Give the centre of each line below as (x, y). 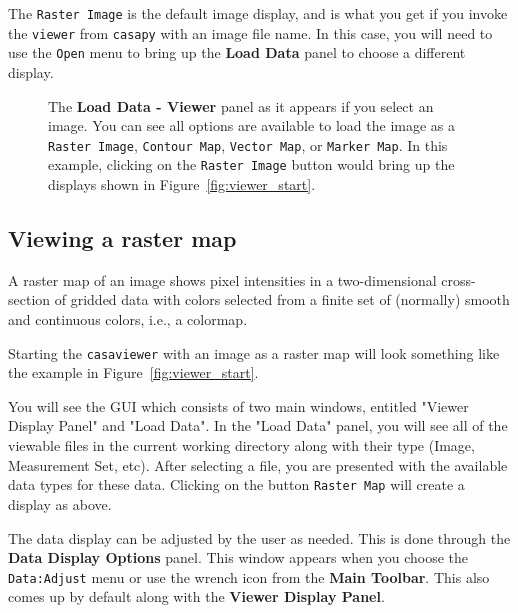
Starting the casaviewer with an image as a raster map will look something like (254, 352)
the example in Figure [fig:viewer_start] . (133, 372)
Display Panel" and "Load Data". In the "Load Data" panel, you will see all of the (258, 425)
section (29, 299)
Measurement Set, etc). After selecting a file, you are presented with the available (258, 464)
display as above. (60, 503)
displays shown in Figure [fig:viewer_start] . (182, 184)
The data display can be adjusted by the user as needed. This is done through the (259, 537)
